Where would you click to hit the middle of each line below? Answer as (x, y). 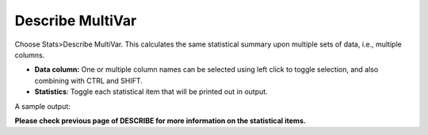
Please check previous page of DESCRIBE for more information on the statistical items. (160, 120)
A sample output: (42, 106)
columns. (30, 54)
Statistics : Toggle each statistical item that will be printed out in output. (151, 92)
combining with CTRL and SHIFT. (88, 81)
